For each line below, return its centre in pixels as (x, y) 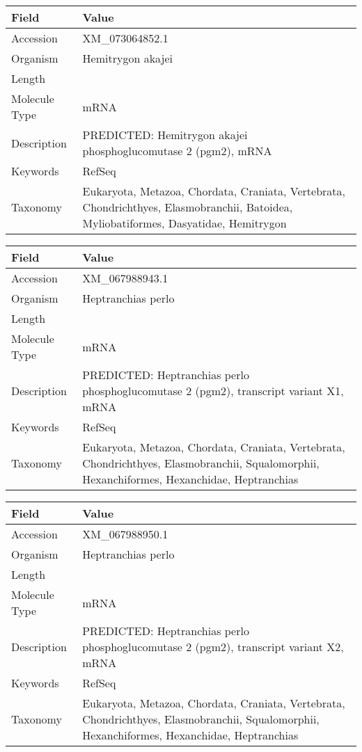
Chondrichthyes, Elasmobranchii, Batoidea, (188, 207)
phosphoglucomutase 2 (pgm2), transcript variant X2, (213, 647)
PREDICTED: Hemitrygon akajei (165, 135)
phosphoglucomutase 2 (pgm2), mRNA (177, 151)
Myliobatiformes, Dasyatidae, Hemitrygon (184, 223)
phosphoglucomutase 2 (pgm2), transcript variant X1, (213, 391)
